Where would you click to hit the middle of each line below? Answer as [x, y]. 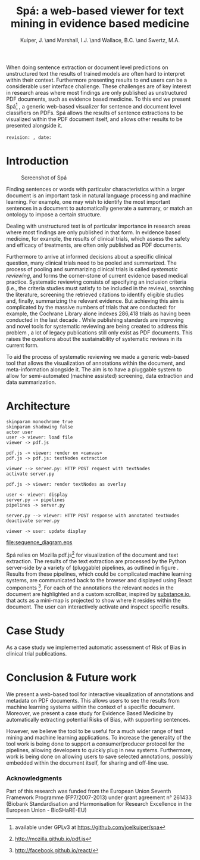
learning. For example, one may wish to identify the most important [88, 201]
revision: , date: [29, 137]
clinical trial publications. [37, 653]
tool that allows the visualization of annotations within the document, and [96, 363]
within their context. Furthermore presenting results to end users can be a [97, 80]
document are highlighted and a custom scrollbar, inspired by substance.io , [99, 594]
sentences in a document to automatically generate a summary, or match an [99, 208]
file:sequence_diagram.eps [39, 542]
